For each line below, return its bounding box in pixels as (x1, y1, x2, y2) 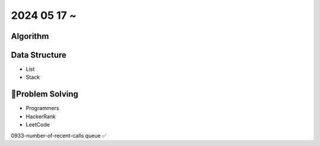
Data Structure (11, 50, 67, 60)
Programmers (25, 105, 59, 112)
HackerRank (25, 112, 56, 120)
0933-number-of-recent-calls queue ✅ (11, 132, 107, 139)
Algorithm (11, 31, 49, 41)
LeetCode (25, 121, 50, 128)
